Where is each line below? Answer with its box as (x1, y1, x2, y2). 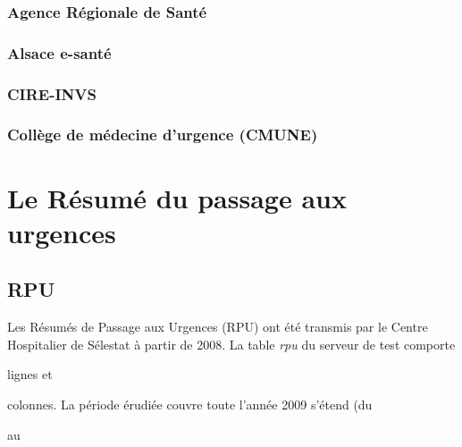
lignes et (7, 365, 53, 384)
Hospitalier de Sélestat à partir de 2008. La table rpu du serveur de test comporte (7, 334, 456, 353)
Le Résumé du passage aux (7, 179, 347, 215)
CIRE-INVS (7, 82, 97, 105)
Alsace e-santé (7, 41, 112, 63)
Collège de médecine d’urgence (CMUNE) (7, 123, 318, 146)
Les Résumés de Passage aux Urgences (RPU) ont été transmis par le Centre (7, 317, 428, 336)
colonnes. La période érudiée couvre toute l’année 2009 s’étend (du (7, 394, 373, 413)
